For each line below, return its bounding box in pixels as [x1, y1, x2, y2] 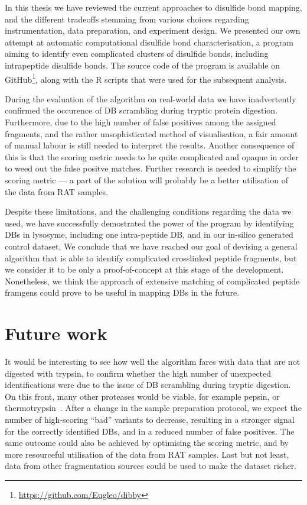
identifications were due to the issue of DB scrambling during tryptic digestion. [5, 378, 291, 391]
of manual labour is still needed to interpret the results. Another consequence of [5, 139, 295, 151]
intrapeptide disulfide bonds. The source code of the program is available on [5, 59, 280, 71]
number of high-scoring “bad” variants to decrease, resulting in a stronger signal [5, 413, 295, 425]
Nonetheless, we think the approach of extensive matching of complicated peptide [5, 274, 300, 287]
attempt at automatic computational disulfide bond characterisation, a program [5, 35, 293, 48]
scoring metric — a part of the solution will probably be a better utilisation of [5, 173, 288, 186]
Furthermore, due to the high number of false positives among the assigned [5, 116, 276, 128]
